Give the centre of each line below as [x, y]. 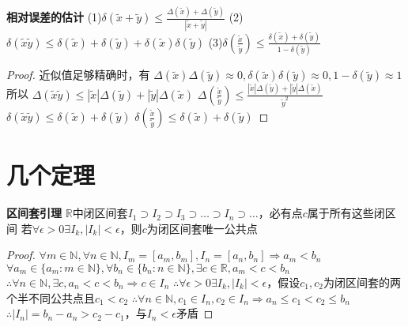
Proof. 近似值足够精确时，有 [78, 75]
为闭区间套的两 [362, 282]
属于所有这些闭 [346, 213]
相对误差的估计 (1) [54, 17]
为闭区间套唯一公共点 [202, 228]
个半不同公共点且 [51, 297]
